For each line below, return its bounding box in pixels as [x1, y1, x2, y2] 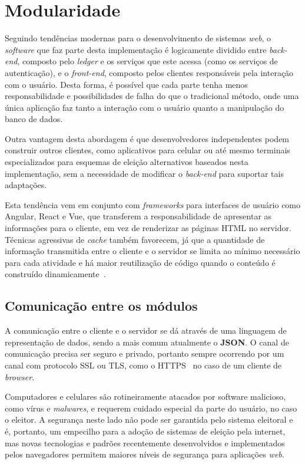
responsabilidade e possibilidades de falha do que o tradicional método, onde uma [5, 90, 299, 102]
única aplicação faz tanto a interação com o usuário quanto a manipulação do [5, 101, 284, 113]
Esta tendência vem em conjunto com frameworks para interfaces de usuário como [5, 198, 301, 210]
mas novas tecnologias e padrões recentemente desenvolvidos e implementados [5, 436, 285, 449]
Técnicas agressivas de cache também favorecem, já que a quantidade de [5, 233, 265, 245]
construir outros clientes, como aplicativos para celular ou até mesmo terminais [5, 144, 290, 156]
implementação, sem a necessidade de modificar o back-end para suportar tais [5, 167, 284, 179]
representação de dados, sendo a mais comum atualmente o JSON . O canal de [5, 335, 289, 348]
